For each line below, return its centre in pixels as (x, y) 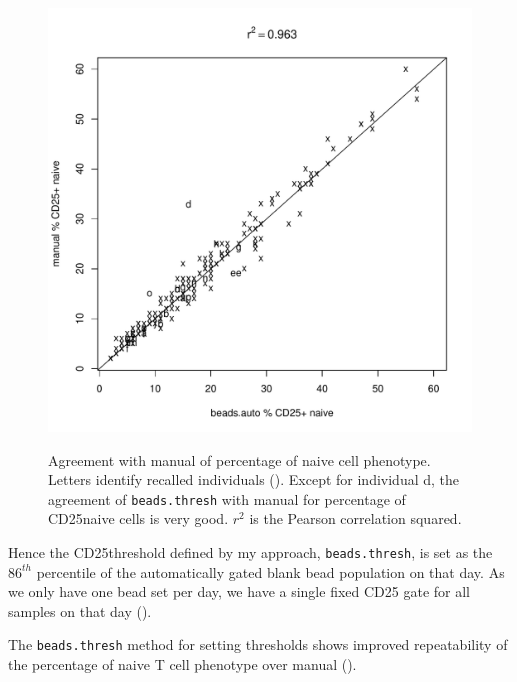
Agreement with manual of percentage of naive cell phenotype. (239, 459)
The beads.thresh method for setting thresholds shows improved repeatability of (258, 644)
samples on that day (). (80, 610)
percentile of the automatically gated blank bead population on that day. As (270, 571)
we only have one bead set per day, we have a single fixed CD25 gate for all (239, 591)
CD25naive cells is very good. (138, 518)
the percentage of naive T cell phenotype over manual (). (182, 664)
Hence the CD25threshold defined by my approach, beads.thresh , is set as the (250, 552)
